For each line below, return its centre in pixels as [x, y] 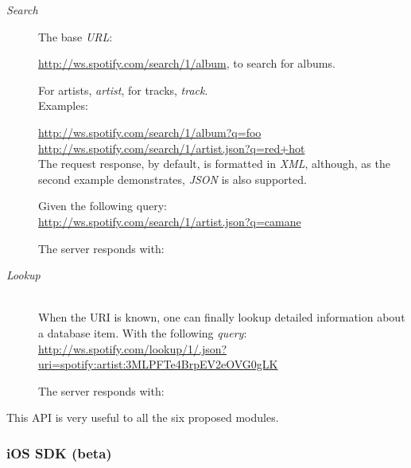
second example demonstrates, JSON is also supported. [173, 179]
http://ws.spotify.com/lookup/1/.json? [133, 348]
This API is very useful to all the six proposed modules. [143, 417]
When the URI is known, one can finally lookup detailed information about [222, 317]
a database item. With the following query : [143, 332]
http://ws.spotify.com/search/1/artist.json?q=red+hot [172, 148]
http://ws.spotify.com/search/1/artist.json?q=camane [170, 221]
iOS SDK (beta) [59, 452]
